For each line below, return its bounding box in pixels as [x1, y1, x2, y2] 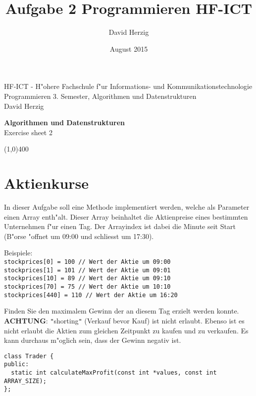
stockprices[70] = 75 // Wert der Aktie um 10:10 [4, 283, 171, 290]
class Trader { [4, 352, 54, 360]
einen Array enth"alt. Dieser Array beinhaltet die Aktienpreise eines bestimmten [4, 211, 248, 222]
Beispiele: [4, 247, 33, 258]
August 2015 [109, 43, 148, 54]
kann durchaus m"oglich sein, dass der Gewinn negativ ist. [4, 335, 181, 345]
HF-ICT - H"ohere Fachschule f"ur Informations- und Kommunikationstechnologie [4, 81, 253, 91]
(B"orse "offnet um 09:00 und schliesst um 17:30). [4, 231, 154, 241]
